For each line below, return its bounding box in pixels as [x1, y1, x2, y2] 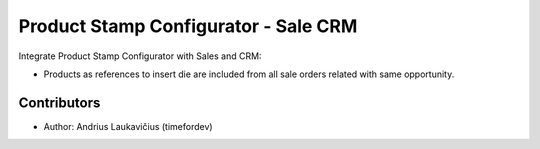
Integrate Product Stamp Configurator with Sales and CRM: [18, 50, 262, 62]
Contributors [18, 94, 101, 111]
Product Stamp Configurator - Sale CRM [18, 15, 358, 37]
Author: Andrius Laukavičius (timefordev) [43, 120, 214, 132]
